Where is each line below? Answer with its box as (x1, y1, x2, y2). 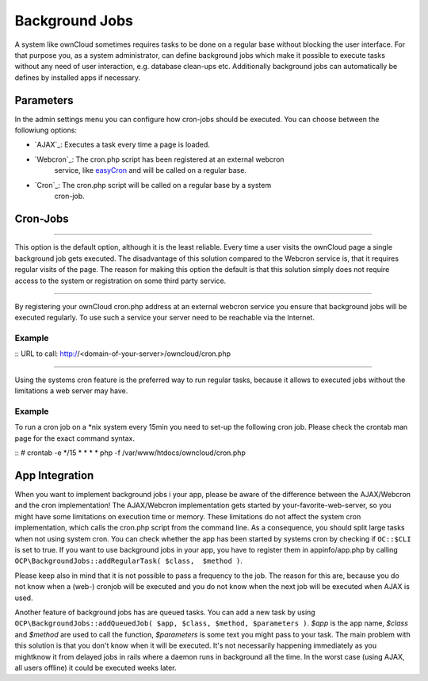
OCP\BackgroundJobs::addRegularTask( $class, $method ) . (14, 556, 243, 566)
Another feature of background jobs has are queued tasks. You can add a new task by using (14, 607, 316, 617)
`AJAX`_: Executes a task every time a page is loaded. (34, 140, 210, 150)
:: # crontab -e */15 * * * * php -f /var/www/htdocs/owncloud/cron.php (14, 448, 246, 457)
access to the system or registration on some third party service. (14, 276, 227, 285)
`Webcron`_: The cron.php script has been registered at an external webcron (34, 155, 285, 164)
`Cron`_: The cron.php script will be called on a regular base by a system (34, 180, 272, 189)
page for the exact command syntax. (14, 433, 135, 443)
